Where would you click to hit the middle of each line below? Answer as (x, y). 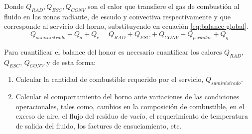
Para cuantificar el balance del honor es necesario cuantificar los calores (113, 51)
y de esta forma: (71, 62)
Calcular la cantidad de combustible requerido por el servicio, (110, 79)
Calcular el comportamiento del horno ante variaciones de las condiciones (127, 97)
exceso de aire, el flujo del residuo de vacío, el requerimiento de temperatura (132, 116)
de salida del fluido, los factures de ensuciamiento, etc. (99, 125)
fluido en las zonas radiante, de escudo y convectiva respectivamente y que (117, 16)
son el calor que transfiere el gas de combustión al (164, 6)
